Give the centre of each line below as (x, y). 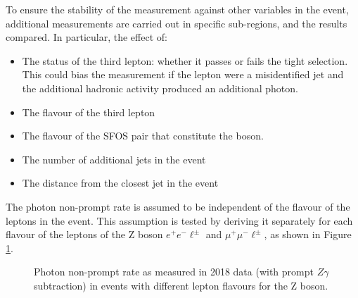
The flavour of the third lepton (89, 112)
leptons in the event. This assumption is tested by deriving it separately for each (179, 220)
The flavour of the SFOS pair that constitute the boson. (143, 136)
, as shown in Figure (308, 234)
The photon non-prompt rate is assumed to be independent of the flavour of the (178, 206)
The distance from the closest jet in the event (120, 183)
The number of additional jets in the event (114, 159)
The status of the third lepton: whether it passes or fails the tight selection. (185, 60)
